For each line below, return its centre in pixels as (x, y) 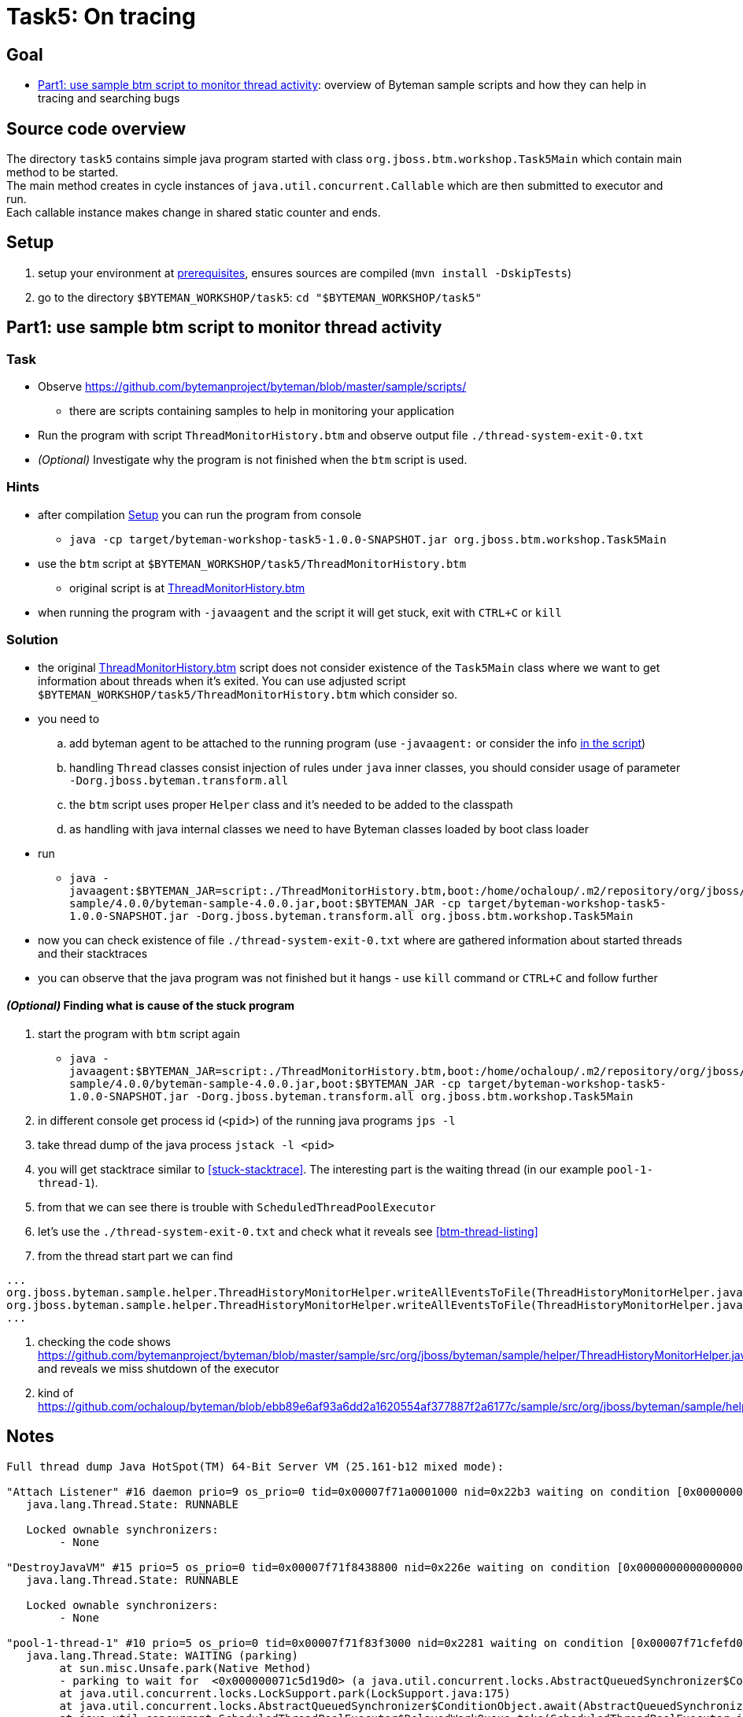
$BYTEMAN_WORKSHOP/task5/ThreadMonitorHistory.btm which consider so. (248, 694)
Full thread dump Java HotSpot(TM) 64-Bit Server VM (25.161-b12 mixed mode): (255, 1466)
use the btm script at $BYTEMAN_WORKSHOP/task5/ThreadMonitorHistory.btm (252, 563)
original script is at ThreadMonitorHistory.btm (187, 588)
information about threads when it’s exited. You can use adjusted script (222, 680)
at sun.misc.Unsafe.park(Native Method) (185, 1668)
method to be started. (63, 172)
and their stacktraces (93, 953)
